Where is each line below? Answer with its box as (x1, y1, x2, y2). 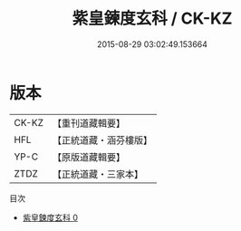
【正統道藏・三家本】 (52, 168, 143, 180)
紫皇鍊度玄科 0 (22, 212, 79, 223)
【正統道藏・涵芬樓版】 (52, 133, 152, 146)
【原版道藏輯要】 (52, 150, 125, 163)
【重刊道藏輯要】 (52, 117, 125, 130)
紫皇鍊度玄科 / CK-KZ (72, 8, 233, 29)
